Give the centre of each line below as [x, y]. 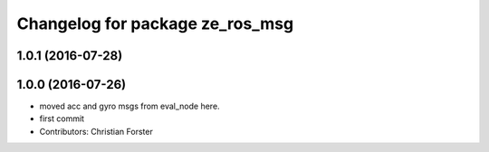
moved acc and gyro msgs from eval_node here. [130, 106]
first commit [62, 119]
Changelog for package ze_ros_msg [155, 24]
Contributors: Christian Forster [96, 131]
